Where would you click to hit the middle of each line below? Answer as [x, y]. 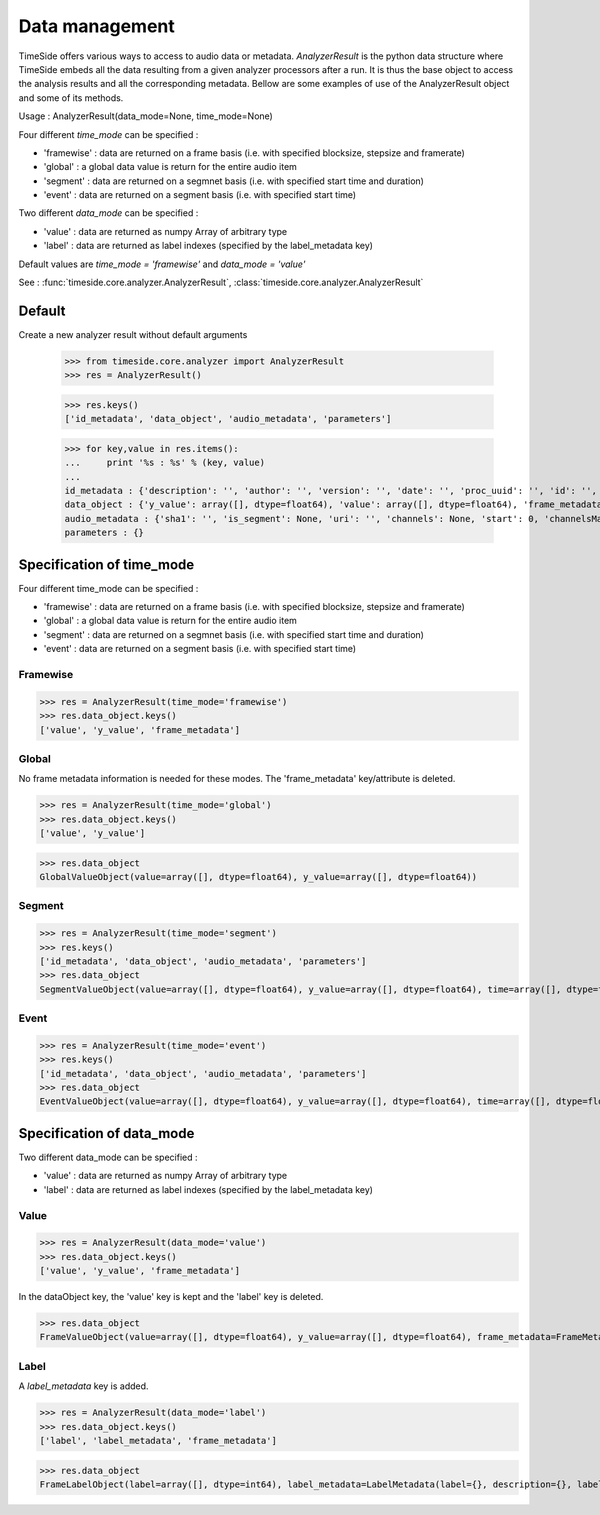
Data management [96, 26]
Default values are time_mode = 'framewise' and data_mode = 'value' [162, 264]
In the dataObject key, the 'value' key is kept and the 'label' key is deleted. [171, 1297]
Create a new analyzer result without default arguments [133, 334]
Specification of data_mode [106, 1133]
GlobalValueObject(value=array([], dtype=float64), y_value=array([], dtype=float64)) [258, 877]
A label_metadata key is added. [83, 1386]
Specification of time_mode [106, 564]
